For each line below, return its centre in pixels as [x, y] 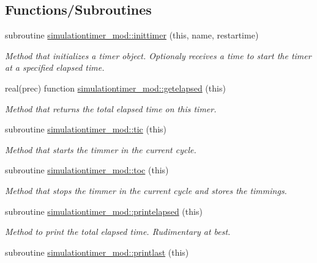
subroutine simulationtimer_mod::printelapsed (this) [104, 211]
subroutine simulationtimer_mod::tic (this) [86, 129]
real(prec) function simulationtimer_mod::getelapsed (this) [115, 88]
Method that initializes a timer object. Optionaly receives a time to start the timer [158, 55]
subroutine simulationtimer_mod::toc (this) [87, 170]
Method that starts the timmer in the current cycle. [101, 149]
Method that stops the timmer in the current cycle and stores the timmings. [146, 190]
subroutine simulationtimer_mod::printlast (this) [97, 252]
